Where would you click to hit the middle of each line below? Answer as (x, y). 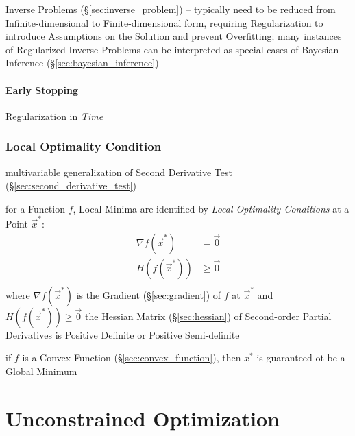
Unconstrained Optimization (143, 418)
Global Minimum (41, 371)
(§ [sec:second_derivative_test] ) (71, 185)
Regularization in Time (54, 116)
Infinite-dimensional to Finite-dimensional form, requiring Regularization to (164, 22)
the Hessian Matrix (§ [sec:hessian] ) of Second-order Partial (208, 316)
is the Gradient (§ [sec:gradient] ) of (149, 294)
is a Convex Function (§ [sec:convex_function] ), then (132, 358)
